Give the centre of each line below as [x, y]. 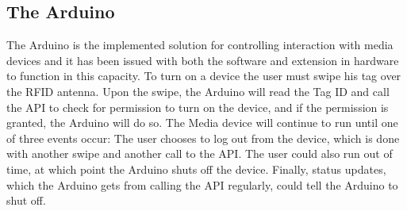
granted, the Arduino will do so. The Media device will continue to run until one [202, 123]
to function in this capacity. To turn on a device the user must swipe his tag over [204, 76]
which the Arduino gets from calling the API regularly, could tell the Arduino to [202, 184]
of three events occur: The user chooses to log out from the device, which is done [203, 138]
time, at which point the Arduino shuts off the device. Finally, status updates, [196, 169]
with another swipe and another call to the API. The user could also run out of [200, 153]
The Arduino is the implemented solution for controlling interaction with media [200, 45]
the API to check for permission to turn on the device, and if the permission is [198, 107]
